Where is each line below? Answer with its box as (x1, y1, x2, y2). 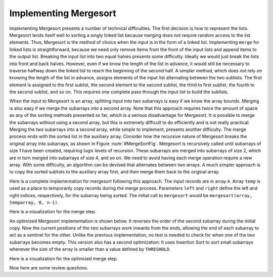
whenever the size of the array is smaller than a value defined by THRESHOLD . (9, 246, 171, 252)
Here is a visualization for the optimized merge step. (9, 255, 118, 261)
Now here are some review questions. (9, 265, 88, 271)
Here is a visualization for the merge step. (9, 209, 97, 215)
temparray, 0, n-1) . (9, 199, 59, 205)
